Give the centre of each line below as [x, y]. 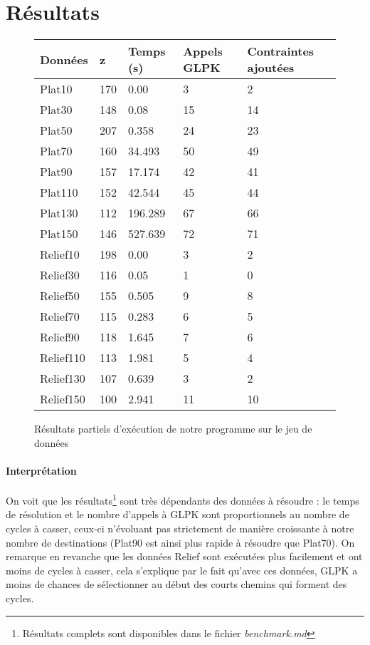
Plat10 [56, 89]
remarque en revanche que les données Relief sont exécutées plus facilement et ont [184, 556]
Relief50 [60, 296]
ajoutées [271, 68]
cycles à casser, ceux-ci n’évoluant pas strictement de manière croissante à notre [180, 528]
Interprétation [41, 470]
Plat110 [59, 192]
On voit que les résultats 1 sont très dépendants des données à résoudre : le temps [183, 499]
